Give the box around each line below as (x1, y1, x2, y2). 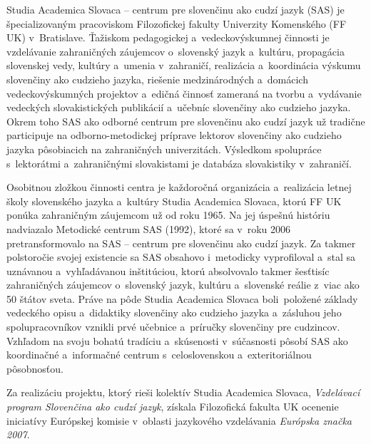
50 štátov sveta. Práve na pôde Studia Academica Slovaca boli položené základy (6, 291, 358, 306)
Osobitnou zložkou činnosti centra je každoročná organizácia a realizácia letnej (6, 180, 352, 195)
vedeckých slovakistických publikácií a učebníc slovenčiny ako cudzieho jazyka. (6, 100, 351, 115)
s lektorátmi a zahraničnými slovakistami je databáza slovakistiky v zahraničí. (6, 155, 352, 170)
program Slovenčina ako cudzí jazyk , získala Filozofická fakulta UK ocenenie (6, 399, 339, 414)
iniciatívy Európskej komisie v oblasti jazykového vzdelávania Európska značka (6, 413, 352, 428)
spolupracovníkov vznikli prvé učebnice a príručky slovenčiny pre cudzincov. (6, 319, 340, 334)
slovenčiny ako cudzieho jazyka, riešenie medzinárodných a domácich (6, 71, 308, 86)
